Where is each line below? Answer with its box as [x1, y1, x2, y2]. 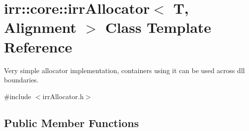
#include [4, 91, 31, 101]
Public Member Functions [4, 115, 139, 130]
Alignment [4, 17, 77, 37]
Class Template [105, 17, 212, 37]
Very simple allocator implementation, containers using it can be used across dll [4, 65, 245, 75]
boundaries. [4, 75, 39, 85]
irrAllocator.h [42, 91, 84, 101]
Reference [4, 36, 72, 56]
